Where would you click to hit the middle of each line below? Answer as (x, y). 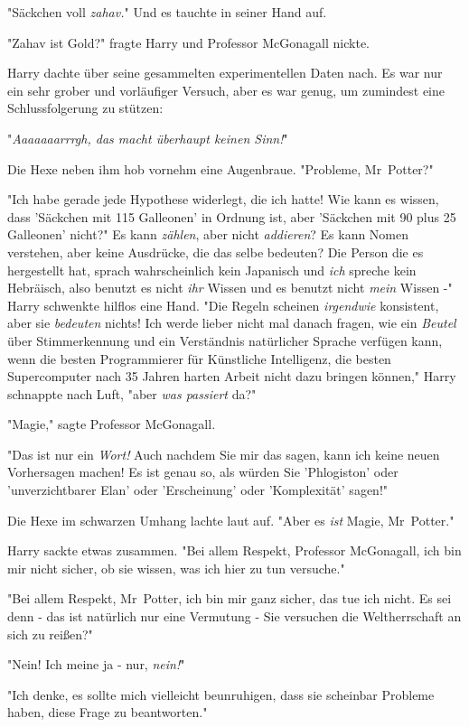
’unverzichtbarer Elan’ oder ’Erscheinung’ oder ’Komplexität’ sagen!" (198, 490)
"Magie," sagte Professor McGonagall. (112, 424)
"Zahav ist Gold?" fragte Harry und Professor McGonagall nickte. (188, 42)
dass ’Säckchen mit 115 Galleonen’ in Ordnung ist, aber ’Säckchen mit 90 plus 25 (232, 216)
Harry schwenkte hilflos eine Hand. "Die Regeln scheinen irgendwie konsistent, (223, 305)
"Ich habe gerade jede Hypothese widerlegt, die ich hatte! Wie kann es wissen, (223, 199)
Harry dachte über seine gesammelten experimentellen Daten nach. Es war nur (225, 73)
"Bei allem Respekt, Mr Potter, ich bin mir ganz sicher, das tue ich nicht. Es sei (230, 598)
